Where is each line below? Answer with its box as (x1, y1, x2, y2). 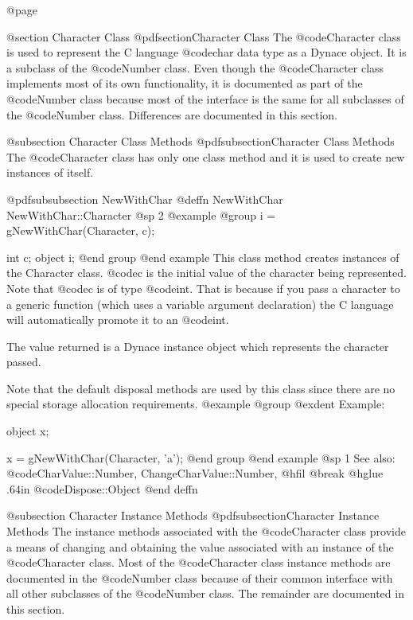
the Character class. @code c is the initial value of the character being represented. (6, 264, 407, 281)
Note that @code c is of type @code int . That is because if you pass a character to (6, 279, 400, 296)
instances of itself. (6, 164, 94, 181)
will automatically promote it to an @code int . (6, 311, 229, 328)
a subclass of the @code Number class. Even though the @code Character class (6, 59, 384, 76)
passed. (6, 353, 41, 370)
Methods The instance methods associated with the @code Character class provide (6, 523, 406, 540)
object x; (6, 423, 49, 439)
